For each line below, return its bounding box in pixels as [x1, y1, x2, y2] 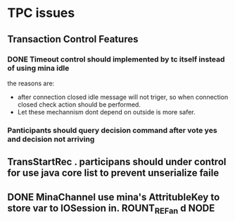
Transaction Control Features [7, 33, 139, 45]
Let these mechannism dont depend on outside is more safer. [17, 107, 196, 116]
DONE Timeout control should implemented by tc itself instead [7, 54, 225, 64]
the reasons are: [7, 79, 55, 88]
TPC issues [7, 5, 75, 21]
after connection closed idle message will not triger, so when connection [17, 92, 229, 101]
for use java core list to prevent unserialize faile [7, 167, 220, 179]
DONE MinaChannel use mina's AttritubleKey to [7, 191, 220, 203]
